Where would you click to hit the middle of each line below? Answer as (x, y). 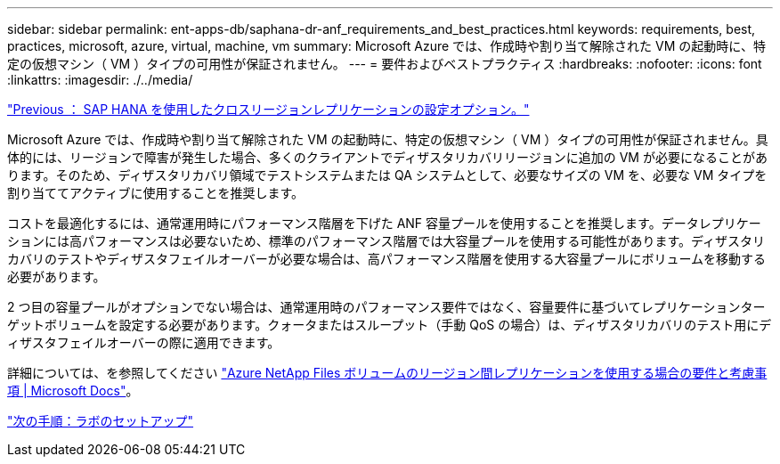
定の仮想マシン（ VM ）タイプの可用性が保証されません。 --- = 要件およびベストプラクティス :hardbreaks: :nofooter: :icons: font (385, 64)
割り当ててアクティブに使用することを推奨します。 (156, 193)
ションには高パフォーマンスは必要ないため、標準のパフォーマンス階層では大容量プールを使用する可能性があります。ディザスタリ (386, 241)
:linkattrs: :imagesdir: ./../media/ (100, 80)
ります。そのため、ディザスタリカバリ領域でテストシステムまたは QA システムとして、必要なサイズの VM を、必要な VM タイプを (387, 175)
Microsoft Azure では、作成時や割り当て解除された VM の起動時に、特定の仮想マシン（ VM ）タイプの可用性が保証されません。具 (388, 139)
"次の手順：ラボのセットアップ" (101, 421)
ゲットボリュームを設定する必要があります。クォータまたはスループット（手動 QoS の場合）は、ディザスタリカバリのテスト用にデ (390, 325)
